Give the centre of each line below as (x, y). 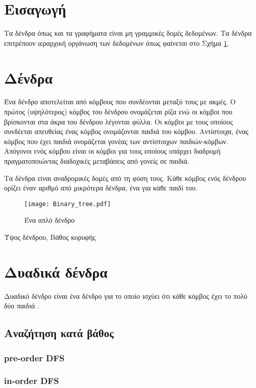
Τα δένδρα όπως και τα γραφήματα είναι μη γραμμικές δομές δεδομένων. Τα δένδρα (128, 33)
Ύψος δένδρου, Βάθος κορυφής (50, 237)
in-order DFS (31, 381)
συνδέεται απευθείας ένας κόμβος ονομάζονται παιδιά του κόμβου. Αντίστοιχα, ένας (126, 131)
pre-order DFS (35, 358)
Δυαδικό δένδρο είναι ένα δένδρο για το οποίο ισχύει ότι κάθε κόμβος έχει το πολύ (126, 296)
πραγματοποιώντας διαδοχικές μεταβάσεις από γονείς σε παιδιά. (97, 161)
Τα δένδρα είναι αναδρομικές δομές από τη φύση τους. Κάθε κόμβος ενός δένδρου (125, 178)
